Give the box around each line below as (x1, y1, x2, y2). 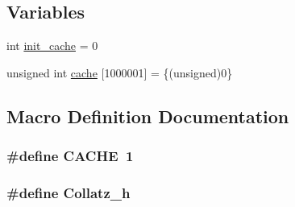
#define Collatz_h (6, 182, 131, 202)
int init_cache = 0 (6, 37, 98, 54)
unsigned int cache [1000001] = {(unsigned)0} (6, 64, 233, 81)
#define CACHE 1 (6, 146, 134, 166)
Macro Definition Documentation (6, 103, 289, 128)
